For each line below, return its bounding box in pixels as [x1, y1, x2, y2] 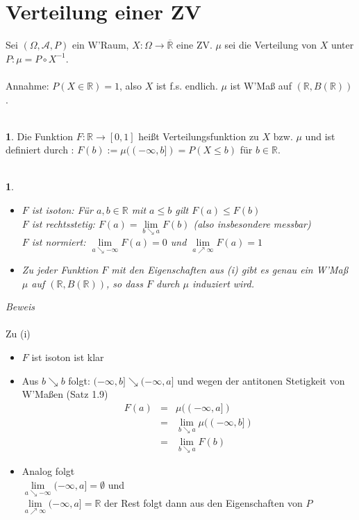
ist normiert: [31, 234, 86, 249]
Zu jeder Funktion [22, 262, 99, 277]
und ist [305, 128, 335, 143]
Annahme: [6, 78, 49, 92]
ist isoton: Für [31, 203, 93, 217]
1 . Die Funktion [6, 128, 74, 143]
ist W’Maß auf [230, 78, 292, 92]
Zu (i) [6, 326, 31, 341]
